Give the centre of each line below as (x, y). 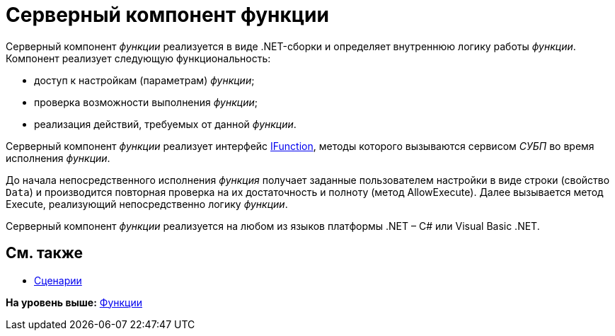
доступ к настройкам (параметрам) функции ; (144, 80)
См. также (45, 253)
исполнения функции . (58, 158)
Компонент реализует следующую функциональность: (138, 58)
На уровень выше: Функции (74, 302)
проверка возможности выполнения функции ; (146, 102)
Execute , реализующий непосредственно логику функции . (147, 204)
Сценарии (58, 280)
